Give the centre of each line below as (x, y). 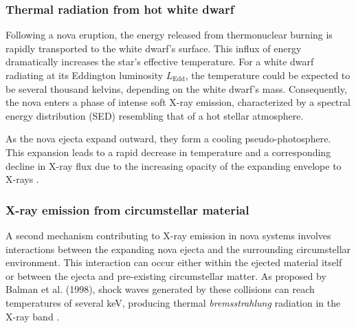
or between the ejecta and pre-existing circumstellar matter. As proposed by (166, 275)
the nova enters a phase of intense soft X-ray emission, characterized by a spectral (178, 102)
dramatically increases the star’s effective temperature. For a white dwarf (160, 62)
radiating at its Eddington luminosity (85, 75)
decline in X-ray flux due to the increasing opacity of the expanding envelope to (174, 165)
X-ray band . (33, 316)
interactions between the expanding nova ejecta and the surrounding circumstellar (178, 249)
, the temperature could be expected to (268, 75)
